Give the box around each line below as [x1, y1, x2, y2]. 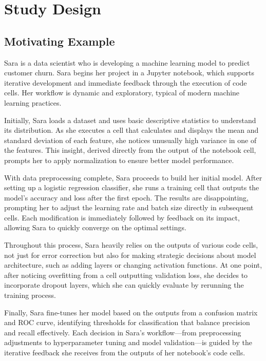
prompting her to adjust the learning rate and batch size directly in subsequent [4, 202, 254, 213]
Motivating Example [4, 33, 115, 49]
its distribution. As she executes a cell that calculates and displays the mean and [4, 125, 259, 135]
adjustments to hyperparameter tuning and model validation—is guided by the [4, 337, 253, 348]
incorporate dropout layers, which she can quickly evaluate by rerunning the [4, 279, 244, 290]
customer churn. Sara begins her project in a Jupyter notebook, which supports [4, 67, 254, 78]
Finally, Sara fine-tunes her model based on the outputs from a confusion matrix [4, 307, 258, 317]
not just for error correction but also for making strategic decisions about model [4, 249, 256, 260]
